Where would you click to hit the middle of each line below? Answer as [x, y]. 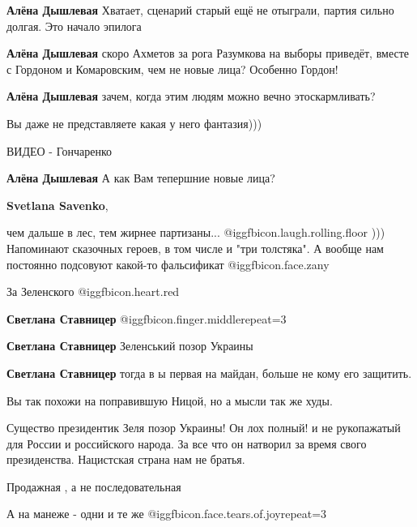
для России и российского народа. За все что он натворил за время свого [187, 443]
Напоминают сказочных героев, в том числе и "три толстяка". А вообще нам [195, 248]
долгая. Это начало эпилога [74, 26]
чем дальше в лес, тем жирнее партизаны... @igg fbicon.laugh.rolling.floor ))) [196, 232]
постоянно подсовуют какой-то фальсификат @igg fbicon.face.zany [168, 264]
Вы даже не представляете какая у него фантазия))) [134, 123]
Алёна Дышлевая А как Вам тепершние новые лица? [141, 178]
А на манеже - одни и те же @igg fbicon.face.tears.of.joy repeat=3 [167, 514]
